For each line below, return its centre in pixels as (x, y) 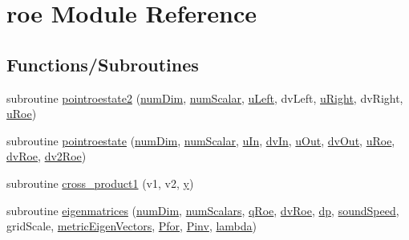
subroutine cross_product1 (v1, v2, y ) (100, 183)
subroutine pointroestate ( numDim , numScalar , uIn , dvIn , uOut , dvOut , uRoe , (201, 140)
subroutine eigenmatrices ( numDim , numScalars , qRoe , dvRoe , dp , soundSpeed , (203, 210)
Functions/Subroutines (103, 64)
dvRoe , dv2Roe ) (47, 156)
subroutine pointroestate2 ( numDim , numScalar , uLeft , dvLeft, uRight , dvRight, (205, 98)
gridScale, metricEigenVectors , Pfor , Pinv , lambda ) (132, 226)
